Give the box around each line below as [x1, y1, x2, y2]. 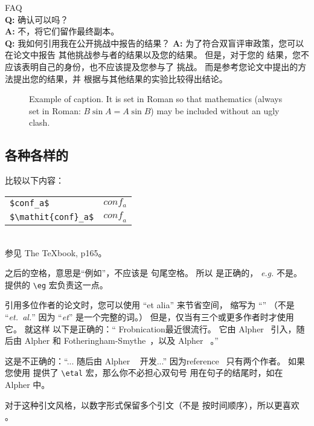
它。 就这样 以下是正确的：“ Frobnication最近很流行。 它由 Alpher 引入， [5, 322, 296, 335]
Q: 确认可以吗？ [5, 13, 69, 25]
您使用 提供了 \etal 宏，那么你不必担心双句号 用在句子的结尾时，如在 [5, 366, 283, 379]
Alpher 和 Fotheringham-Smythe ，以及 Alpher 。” [24, 334, 219, 347]
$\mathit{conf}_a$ [10, 211, 94, 222]
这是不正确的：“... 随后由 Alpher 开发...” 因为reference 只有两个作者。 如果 [5, 354, 306, 367]
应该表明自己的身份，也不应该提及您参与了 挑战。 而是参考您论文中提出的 [5, 60, 298, 73]
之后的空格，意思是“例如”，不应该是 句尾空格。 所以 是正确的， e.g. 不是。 [5, 266, 303, 279]
